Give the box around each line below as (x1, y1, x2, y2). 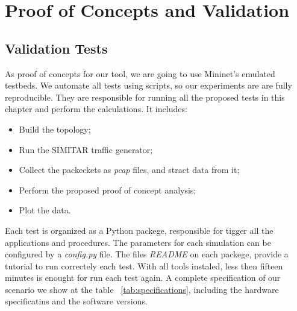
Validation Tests (5, 39, 108, 57)
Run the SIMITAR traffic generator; (19, 143, 153, 155)
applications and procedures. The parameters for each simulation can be (5, 236, 271, 248)
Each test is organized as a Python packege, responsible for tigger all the (5, 224, 274, 236)
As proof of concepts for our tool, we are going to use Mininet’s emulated (5, 67, 275, 80)
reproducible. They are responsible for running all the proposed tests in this (5, 90, 285, 103)
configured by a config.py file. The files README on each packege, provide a (5, 248, 289, 260)
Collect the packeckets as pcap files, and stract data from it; (19, 163, 240, 176)
